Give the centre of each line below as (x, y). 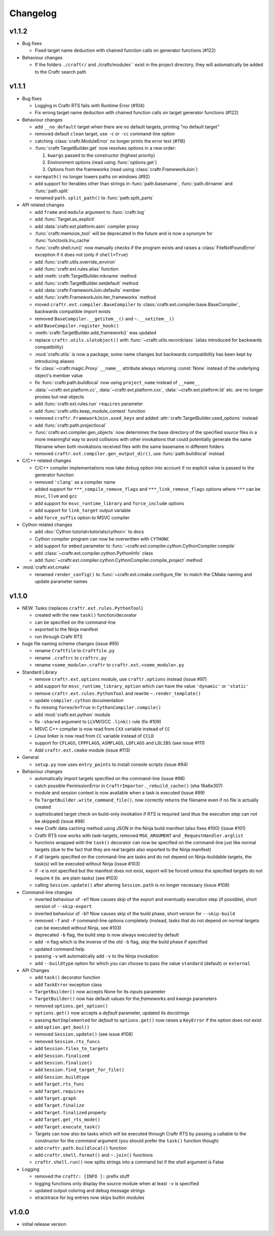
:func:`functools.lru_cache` (63, 241)
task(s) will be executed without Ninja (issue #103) (88, 864)
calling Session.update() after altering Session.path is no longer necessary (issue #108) (132, 885)
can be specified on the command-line (75, 622)
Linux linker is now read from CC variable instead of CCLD (94, 736)
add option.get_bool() (62, 1027)
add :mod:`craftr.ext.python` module (73, 714)
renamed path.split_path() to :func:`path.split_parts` (94, 198)
